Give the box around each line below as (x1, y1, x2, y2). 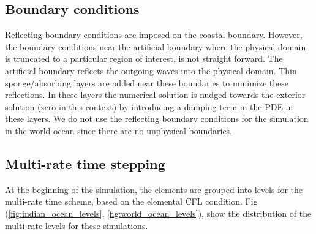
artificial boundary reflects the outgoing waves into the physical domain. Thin (5, 64, 297, 77)
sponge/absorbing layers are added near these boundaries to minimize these (5, 76, 289, 89)
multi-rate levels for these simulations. (5, 219, 148, 232)
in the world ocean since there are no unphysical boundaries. (5, 124, 233, 137)
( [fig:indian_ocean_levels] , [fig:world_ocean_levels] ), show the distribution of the (5, 206, 312, 219)
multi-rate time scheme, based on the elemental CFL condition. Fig (5, 195, 258, 208)
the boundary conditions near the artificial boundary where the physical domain (5, 40, 306, 53)
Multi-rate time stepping (5, 154, 165, 173)
